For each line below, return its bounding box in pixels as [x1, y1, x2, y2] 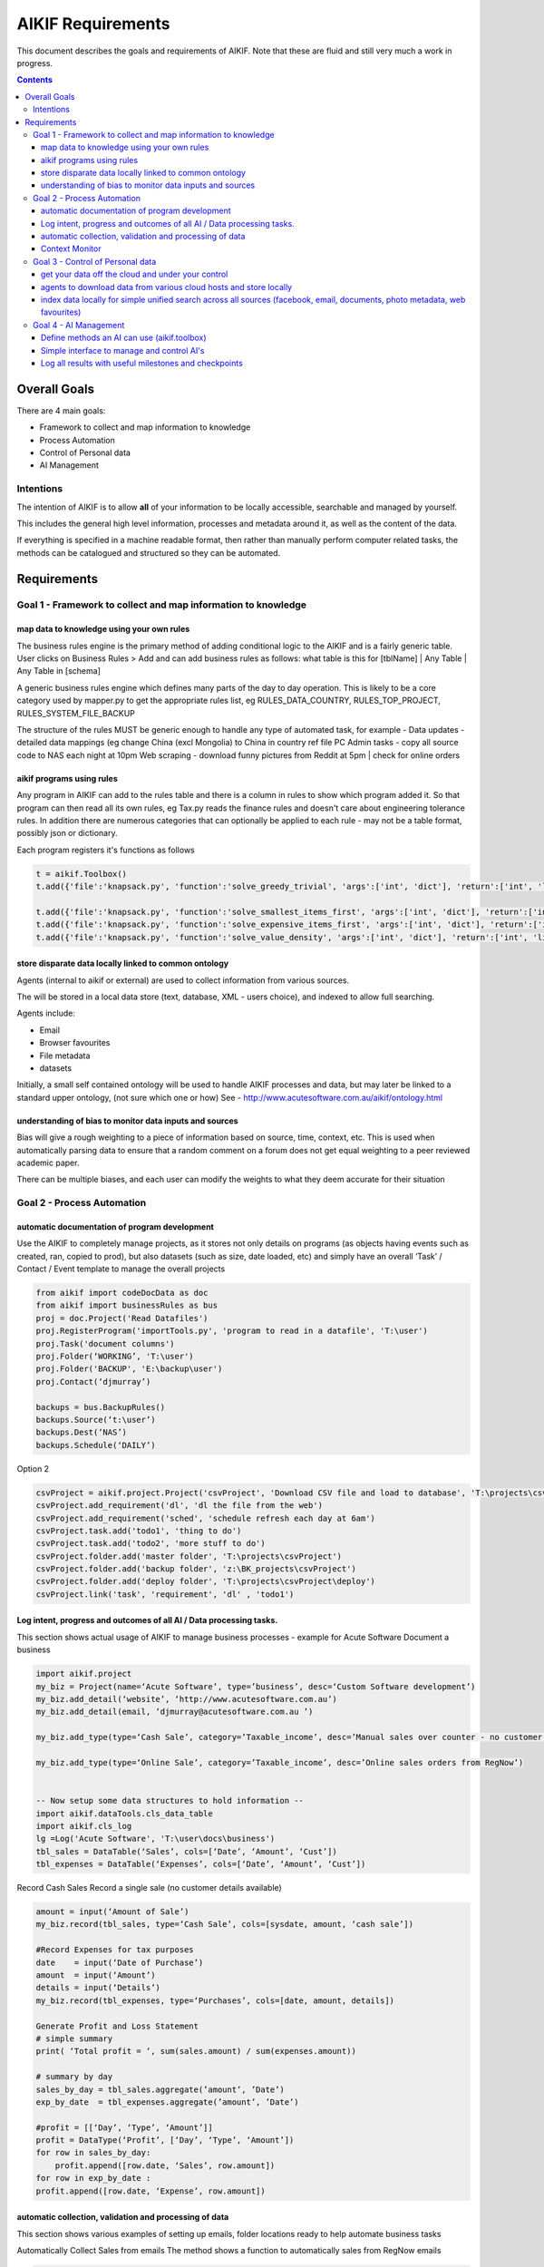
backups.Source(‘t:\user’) [35, 1415, 156, 1425]
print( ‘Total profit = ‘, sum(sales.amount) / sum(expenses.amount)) [35, 2046, 357, 2057]
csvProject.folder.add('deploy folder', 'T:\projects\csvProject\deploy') [35, 1576, 376, 1587]
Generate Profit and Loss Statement [35, 2020, 199, 2031]
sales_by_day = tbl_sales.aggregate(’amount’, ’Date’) [35, 2084, 285, 2095]
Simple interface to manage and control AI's [41, 345, 205, 355]
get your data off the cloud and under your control [41, 268, 228, 280]
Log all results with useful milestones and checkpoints [41, 357, 244, 368]
